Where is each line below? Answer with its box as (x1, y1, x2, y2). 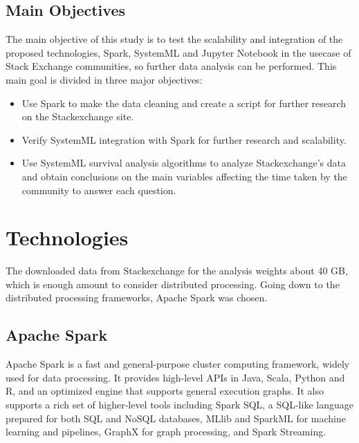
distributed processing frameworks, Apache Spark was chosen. (6, 290, 268, 305)
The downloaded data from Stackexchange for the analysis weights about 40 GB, (6, 263, 348, 278)
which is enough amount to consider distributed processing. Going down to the (6, 276, 340, 291)
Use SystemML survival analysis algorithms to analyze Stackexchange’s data (21, 155, 347, 170)
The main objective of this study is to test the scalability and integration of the (6, 32, 343, 46)
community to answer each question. (21, 182, 176, 197)
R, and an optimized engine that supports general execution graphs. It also (6, 384, 324, 398)
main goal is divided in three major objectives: (6, 72, 203, 86)
